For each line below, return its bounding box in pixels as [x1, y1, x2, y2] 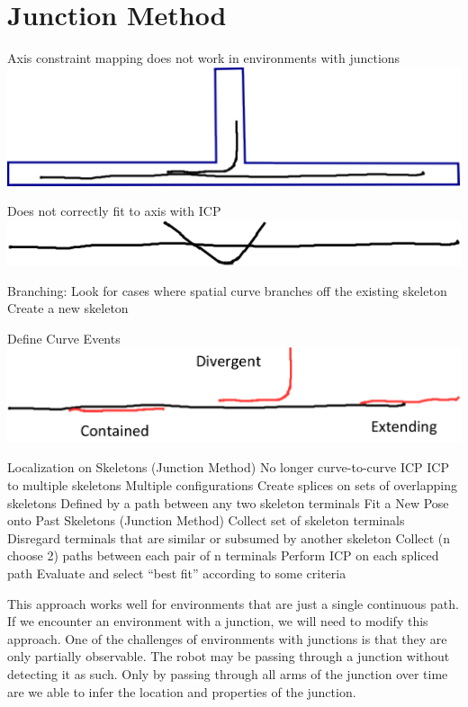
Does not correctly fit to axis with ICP [7, 201, 221, 220]
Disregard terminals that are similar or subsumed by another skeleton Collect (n [7, 528, 451, 547]
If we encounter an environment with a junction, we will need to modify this [7, 612, 428, 631]
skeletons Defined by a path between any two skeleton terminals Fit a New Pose [7, 493, 449, 512]
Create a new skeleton [7, 299, 129, 318]
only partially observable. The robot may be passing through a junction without [7, 647, 450, 666]
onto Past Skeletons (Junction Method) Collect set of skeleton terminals [7, 511, 405, 530]
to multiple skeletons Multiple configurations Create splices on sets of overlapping [7, 476, 457, 495]
